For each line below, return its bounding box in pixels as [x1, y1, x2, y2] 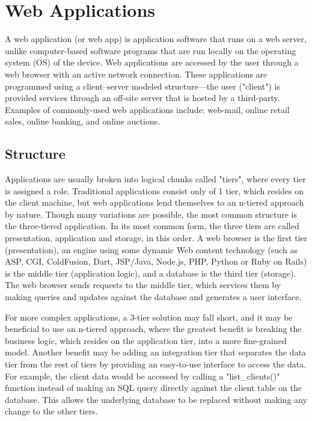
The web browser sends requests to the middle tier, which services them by [5, 278, 281, 291]
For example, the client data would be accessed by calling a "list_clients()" [5, 369, 280, 382]
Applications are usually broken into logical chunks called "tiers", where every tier [5, 173, 306, 185]
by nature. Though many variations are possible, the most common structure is [5, 207, 297, 220]
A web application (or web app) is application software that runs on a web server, [5, 32, 307, 45]
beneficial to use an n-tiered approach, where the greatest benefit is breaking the [5, 322, 302, 335]
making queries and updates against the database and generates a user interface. [5, 290, 302, 303]
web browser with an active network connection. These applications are [5, 67, 268, 80]
